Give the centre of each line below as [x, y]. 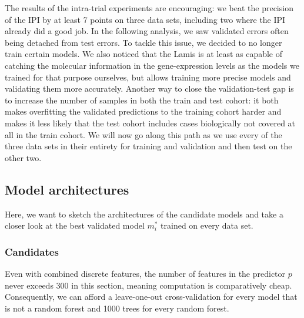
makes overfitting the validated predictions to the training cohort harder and [143, 111]
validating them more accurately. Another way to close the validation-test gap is [149, 88]
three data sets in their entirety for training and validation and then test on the [148, 146]
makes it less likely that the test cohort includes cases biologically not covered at [150, 123]
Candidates [32, 251]
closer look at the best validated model [75, 225]
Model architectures [67, 189]
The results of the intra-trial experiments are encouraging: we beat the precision [149, 8]
